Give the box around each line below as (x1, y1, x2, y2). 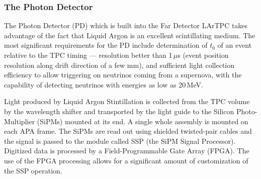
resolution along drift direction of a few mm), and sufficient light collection (4, 59, 235, 70)
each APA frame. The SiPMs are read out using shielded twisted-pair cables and (4, 126, 252, 136)
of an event (217, 40, 252, 50)
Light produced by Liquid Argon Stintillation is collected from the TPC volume (4, 96, 250, 107)
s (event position (178, 50, 229, 60)
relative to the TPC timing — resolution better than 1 (4, 50, 172, 60)
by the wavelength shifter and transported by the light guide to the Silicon (4, 106, 234, 116)
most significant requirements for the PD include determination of (4, 40, 208, 50)
